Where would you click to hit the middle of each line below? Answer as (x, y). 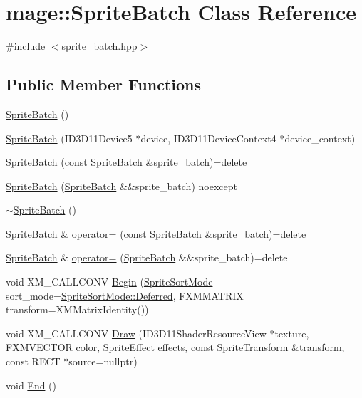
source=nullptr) (103, 361)
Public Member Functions (103, 84)
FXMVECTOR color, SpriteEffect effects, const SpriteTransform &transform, (175, 347)
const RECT (33, 361)
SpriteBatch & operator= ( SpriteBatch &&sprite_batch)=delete (147, 257)
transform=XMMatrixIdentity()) (77, 309)
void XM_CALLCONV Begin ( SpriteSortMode (109, 282)
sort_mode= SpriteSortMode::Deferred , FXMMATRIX (125, 295)
